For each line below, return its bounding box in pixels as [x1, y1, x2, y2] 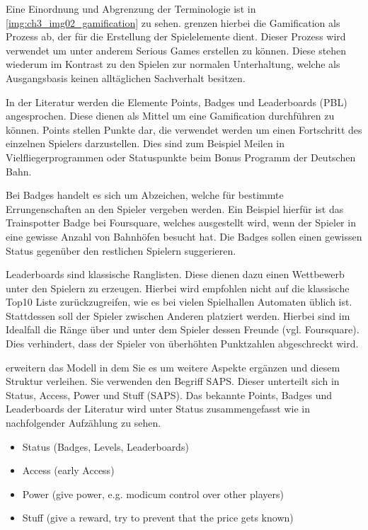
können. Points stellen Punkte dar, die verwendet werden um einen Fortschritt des [6, 122, 362, 137]
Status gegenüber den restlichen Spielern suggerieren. [6, 243, 236, 258]
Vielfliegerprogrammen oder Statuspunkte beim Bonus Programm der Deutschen [6, 149, 356, 164]
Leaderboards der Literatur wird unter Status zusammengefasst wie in [6, 401, 310, 416]
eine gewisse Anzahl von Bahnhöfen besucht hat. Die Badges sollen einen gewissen [6, 229, 362, 243]
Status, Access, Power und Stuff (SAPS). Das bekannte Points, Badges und [6, 387, 333, 402]
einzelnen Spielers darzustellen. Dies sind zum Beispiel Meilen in [6, 136, 285, 151]
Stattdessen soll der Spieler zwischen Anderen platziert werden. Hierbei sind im [6, 308, 350, 323]
